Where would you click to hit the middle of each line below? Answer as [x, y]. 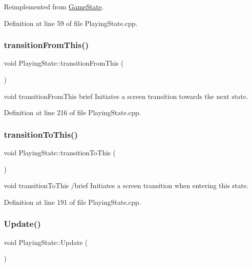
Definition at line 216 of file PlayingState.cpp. [73, 112]
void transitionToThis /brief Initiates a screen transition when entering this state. [126, 185]
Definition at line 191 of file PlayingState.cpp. [73, 202]
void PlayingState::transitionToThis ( [60, 152]
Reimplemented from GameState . [54, 6]
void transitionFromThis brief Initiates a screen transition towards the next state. [126, 96]
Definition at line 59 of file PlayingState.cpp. [71, 23]
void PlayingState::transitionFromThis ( [64, 63]
